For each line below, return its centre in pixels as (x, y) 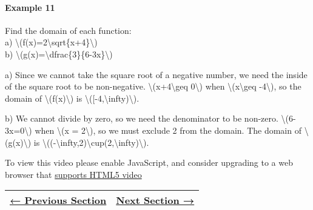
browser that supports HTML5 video (73, 174)
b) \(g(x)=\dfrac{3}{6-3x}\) (59, 54)
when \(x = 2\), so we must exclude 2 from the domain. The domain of (168, 130)
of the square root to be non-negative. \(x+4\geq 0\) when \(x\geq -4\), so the (153, 86)
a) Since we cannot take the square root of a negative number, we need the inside (156, 74)
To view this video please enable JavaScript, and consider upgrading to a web (149, 162)
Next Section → (155, 200)
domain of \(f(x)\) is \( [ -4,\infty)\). (72, 98)
